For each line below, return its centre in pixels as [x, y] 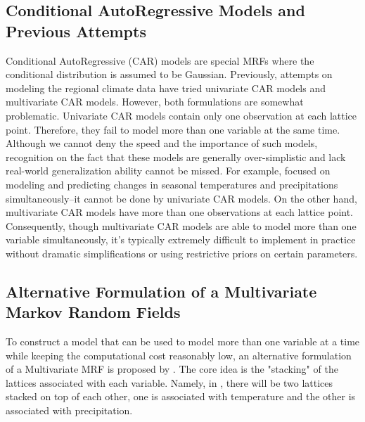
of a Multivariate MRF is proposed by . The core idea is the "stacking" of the [172, 369]
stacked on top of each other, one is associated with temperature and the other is [181, 396]
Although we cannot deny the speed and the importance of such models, [162, 143]
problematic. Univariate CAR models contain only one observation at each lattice [181, 115]
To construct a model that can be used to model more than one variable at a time [183, 341]
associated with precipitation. [69, 410]
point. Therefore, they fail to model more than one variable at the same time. [173, 129]
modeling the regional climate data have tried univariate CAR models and [166, 88]
